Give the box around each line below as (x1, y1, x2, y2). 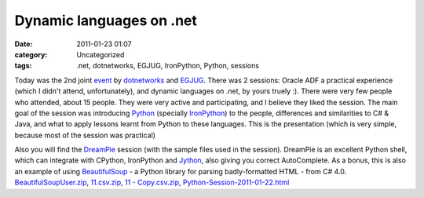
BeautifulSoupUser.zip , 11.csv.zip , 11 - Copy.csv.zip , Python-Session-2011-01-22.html (14, 177, 290, 188)
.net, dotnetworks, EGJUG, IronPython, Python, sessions (76, 61, 259, 71)
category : (14, 49, 48, 59)
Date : (14, 39, 33, 49)
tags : (14, 61, 32, 71)
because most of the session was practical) (14, 130, 156, 140)
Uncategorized (76, 49, 125, 59)
